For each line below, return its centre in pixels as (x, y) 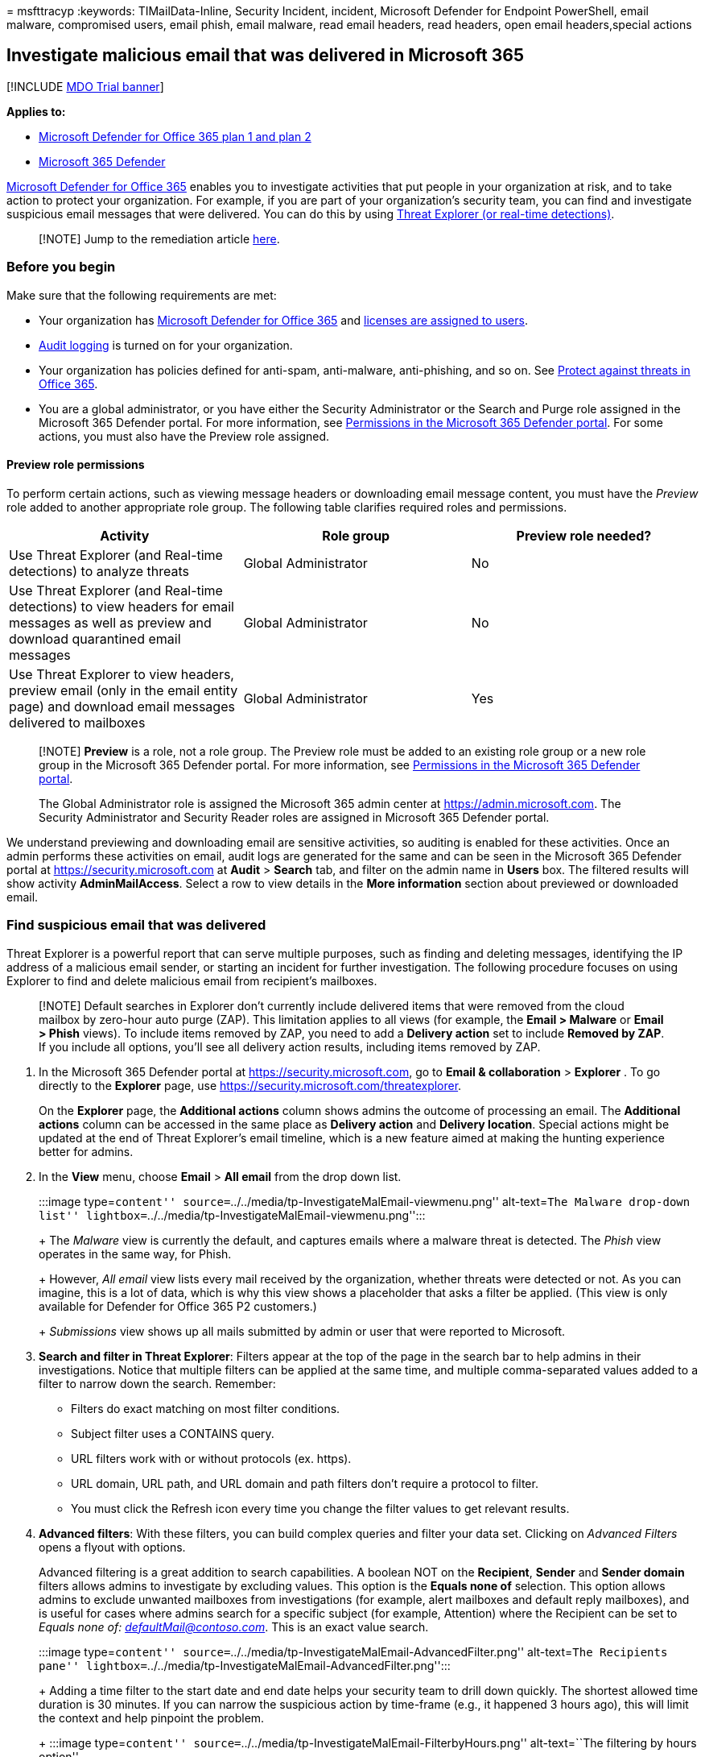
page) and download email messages (122, 706)
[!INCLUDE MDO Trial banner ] (85, 86)
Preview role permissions (76, 465)
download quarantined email (95, 638)
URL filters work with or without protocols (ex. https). (211, 1458)
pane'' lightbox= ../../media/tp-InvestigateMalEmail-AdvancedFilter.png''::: (245, 1665)
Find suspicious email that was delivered (136, 925)
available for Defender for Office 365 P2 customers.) (178, 1306)
